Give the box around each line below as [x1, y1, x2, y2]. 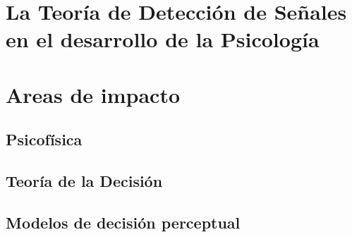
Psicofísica [6, 128, 83, 150]
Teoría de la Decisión [6, 170, 163, 192]
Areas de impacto [6, 80, 181, 109]
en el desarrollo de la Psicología [6, 25, 320, 54]
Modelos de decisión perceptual [6, 211, 241, 233]
